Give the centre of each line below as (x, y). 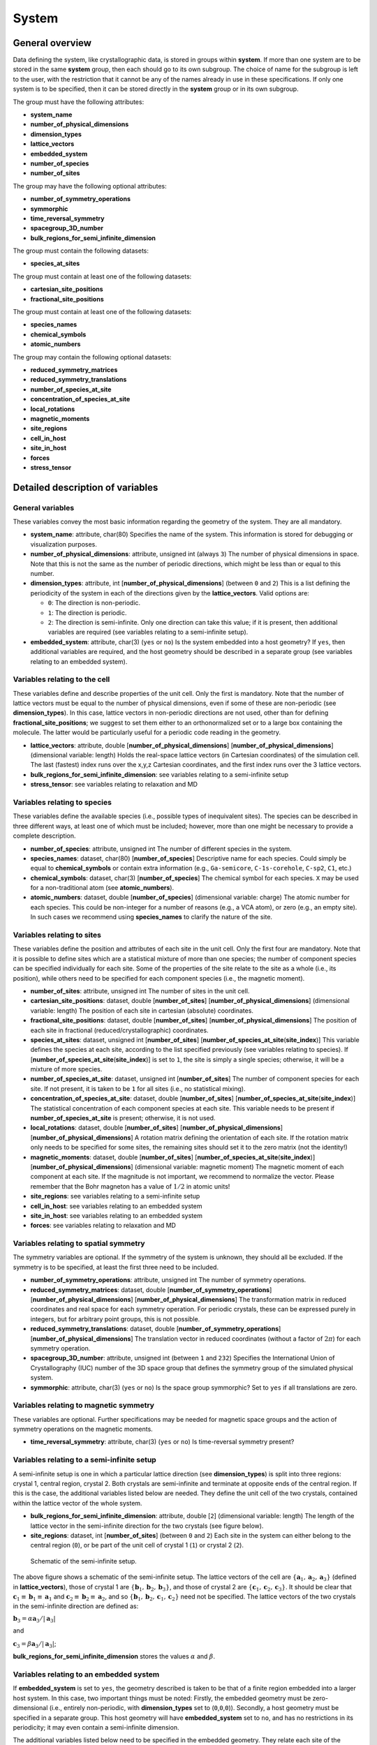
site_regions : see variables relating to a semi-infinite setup (115, 1196)
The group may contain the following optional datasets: (92, 357)
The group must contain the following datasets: (81, 251)
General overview (52, 43)
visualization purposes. (64, 544)
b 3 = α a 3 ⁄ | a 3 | (34, 1619)
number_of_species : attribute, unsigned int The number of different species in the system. (161, 849)
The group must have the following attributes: (79, 102)
